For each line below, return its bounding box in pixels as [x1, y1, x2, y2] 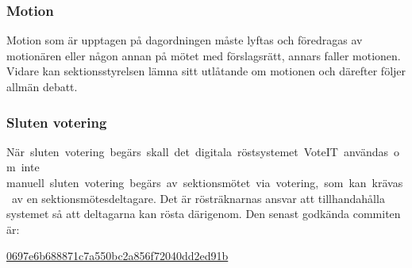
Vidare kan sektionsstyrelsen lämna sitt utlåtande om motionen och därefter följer [6, 63, 406, 79]
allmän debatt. [6, 78, 78, 94]
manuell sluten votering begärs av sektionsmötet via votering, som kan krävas [6, 174, 403, 190]
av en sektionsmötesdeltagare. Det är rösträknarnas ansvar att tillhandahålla [11, 190, 385, 206]
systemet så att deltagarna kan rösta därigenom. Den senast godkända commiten [6, 205, 401, 222]
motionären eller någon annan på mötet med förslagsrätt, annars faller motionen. [6, 47, 401, 63]
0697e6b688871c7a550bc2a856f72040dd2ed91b [6, 247, 229, 264]
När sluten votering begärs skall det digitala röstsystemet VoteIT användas [6, 143, 388, 159]
